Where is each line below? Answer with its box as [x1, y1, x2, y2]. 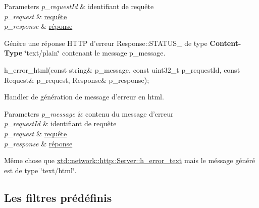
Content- [210, 37, 241, 48]
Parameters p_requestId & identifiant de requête [4, 1, 154, 11]
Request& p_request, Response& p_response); [4, 74, 149, 85]
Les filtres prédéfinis [4, 189, 112, 205]
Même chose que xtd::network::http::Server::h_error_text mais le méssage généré [4, 155, 255, 166]
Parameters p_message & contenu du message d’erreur [4, 108, 174, 119]
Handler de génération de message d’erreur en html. [4, 91, 164, 102]
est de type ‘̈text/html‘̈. [4, 165, 77, 175]
